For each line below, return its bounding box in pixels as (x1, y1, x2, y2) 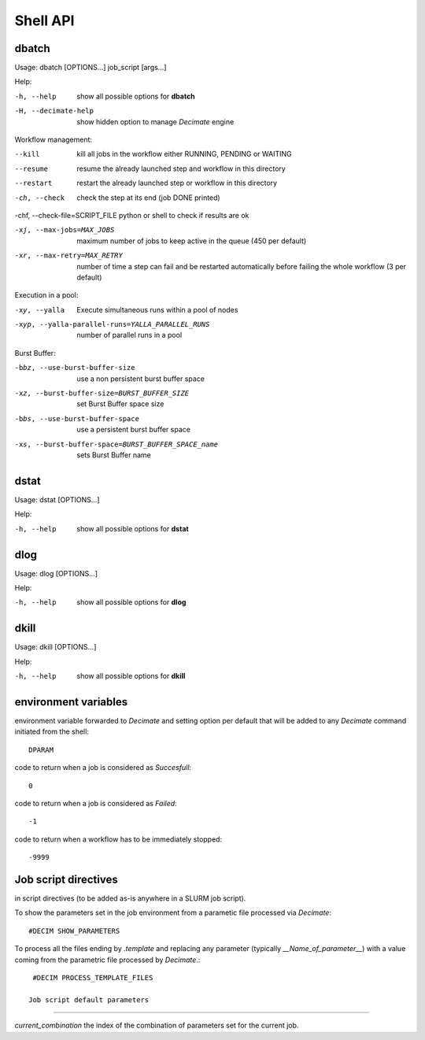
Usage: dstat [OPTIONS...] (14, 494, 100, 504)
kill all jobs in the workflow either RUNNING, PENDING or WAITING (76, 150, 293, 159)
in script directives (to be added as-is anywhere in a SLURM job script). (14, 894, 246, 903)
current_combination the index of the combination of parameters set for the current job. (14, 1020, 299, 1031)
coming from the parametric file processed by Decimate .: (14, 955, 201, 964)
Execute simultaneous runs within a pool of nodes (76, 305, 238, 314)
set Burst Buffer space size (76, 399, 164, 409)
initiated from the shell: (14, 727, 90, 736)
